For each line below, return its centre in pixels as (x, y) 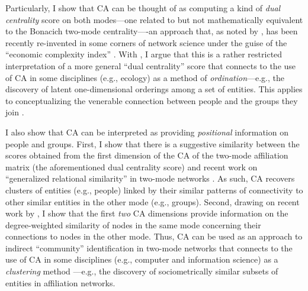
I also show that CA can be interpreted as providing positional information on (147, 132)
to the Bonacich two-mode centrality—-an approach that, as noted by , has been (152, 31)
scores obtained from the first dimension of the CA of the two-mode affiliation (147, 155)
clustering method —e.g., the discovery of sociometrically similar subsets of (142, 271)
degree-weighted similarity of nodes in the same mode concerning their (133, 224)
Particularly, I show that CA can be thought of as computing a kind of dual (143, 8)
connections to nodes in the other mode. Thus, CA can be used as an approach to (154, 236)
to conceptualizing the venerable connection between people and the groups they (152, 100)
